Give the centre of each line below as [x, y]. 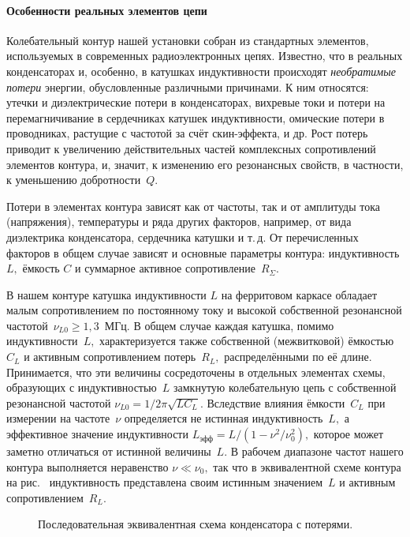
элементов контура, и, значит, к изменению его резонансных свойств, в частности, [205, 164]
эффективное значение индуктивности [97, 434]
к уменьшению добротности [74, 180]
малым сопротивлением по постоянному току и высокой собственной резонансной [204, 310]
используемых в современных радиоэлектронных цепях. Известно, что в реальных [205, 56]
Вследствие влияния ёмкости [276, 402]
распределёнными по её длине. [298, 357]
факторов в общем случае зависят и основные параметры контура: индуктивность [203, 252]
